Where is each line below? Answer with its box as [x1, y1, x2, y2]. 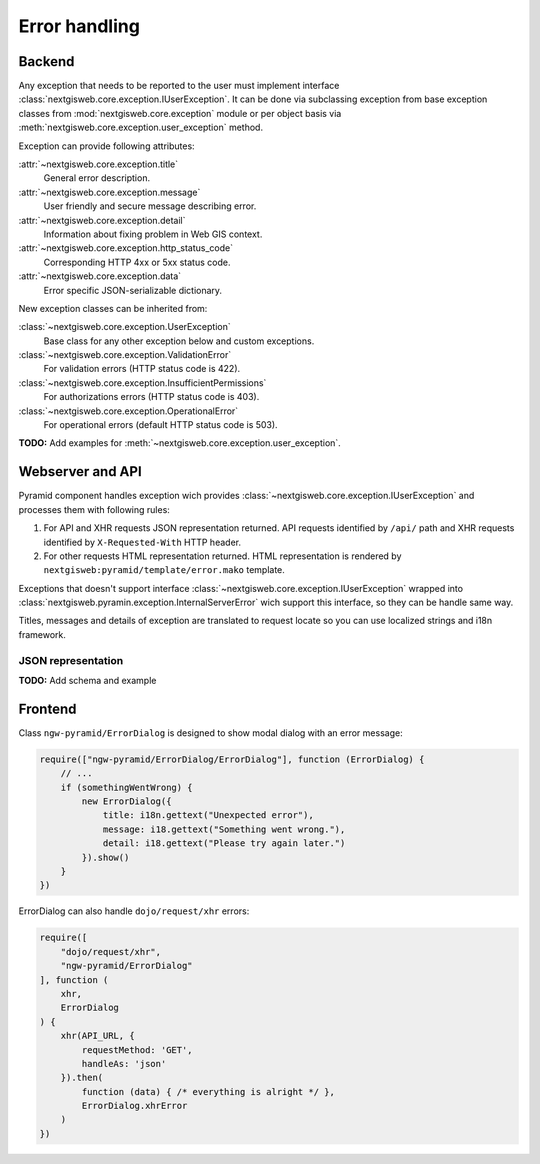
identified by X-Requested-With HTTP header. [43, 536, 242, 548]
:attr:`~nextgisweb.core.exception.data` [18, 270, 182, 282]
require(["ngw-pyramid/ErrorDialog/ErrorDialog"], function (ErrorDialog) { [39, 753, 425, 765]
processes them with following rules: [18, 503, 170, 515]
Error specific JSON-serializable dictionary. [43, 284, 223, 296]
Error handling [18, 15, 140, 37]
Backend [18, 53, 75, 70]
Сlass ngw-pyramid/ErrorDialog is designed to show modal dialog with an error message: [18, 726, 404, 739]
